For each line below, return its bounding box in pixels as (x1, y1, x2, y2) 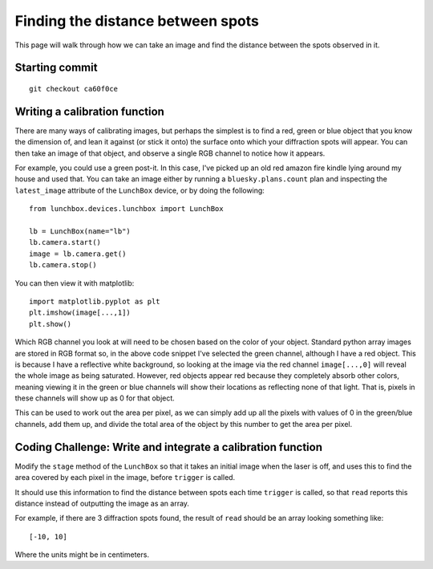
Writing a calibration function (14, 104, 164, 118)
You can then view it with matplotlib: (14, 278, 135, 288)
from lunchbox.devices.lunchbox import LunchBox (29, 205, 224, 213)
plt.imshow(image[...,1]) (29, 308, 132, 317)
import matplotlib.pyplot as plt (29, 297, 160, 306)
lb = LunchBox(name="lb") (29, 226, 132, 236)
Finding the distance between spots (14, 12, 260, 30)
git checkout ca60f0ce (29, 84, 119, 93)
